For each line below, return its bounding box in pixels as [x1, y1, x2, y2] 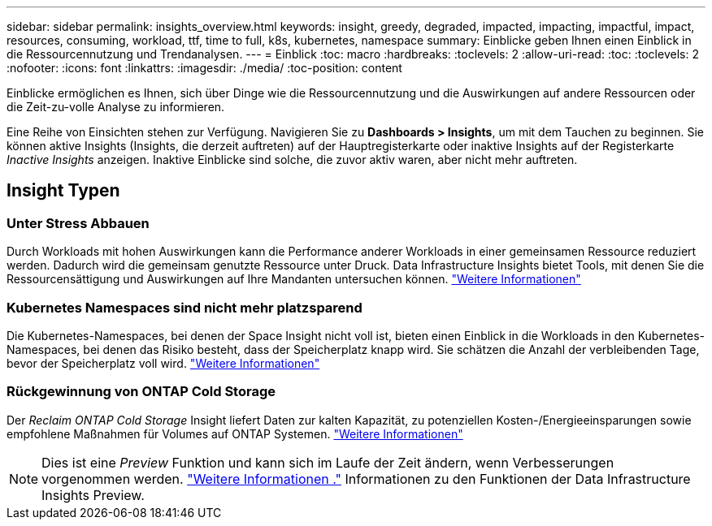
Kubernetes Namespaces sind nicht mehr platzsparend [7, 299, 363, 316]
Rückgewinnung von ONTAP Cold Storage [7, 383, 276, 400]
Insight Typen [7, 180, 120, 201]
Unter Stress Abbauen [7, 214, 150, 231]
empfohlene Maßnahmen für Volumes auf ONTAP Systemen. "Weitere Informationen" [7, 426, 463, 441]
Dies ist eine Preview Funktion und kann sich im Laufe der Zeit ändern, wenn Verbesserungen [41, 454, 614, 471]
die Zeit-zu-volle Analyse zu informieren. [7, 100, 225, 114]
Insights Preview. [41, 486, 145, 503]
